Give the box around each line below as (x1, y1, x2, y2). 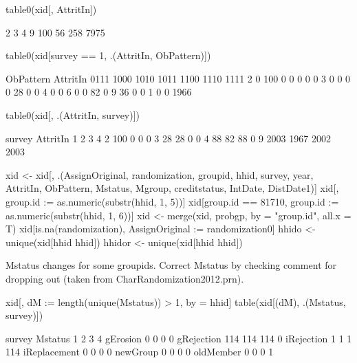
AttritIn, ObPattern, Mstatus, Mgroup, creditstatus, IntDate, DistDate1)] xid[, (6, 181, 339, 195)
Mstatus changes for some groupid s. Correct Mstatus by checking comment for (6, 258, 337, 272)
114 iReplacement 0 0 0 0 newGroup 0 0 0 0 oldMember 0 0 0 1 (6, 344, 274, 359)
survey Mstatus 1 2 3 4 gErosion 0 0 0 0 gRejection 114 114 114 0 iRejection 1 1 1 (6, 331, 352, 345)
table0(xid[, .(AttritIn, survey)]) (6, 107, 140, 122)
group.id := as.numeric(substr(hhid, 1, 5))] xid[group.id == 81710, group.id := (6, 194, 339, 208)
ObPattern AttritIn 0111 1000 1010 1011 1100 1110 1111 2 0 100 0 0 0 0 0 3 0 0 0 (6, 71, 351, 85)
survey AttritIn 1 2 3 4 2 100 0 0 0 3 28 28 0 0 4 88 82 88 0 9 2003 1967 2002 (6, 131, 331, 145)
